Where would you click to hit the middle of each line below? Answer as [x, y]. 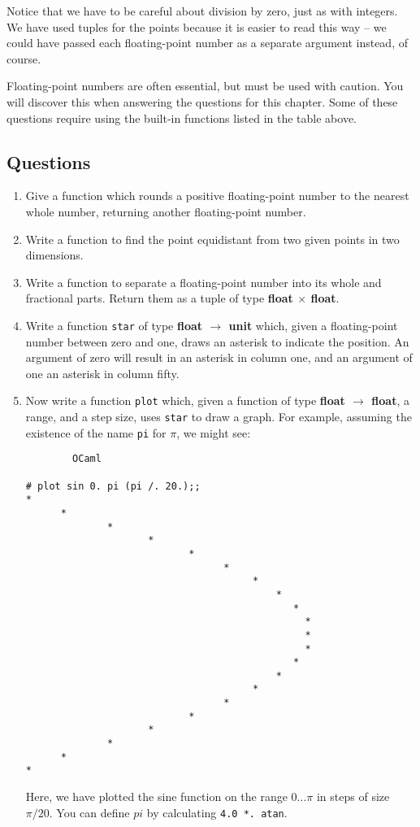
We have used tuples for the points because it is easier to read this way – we [197, 26]
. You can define [89, 812]
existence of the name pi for [96, 432]
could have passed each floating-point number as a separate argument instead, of [207, 43]
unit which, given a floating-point [313, 325]
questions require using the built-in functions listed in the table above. [182, 118]
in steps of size [353, 797]
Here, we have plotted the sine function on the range [156, 797]
